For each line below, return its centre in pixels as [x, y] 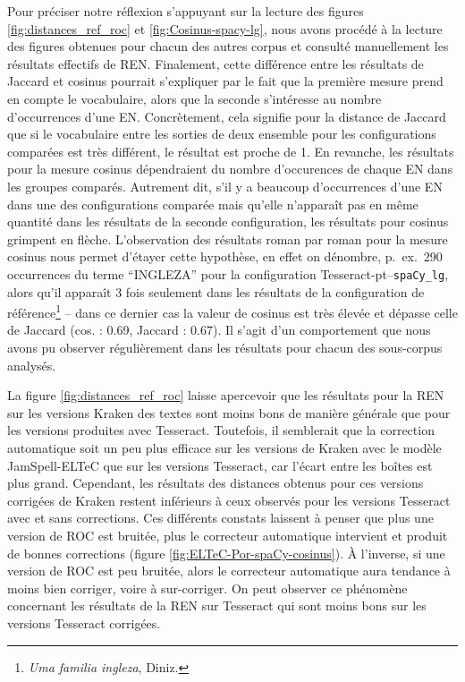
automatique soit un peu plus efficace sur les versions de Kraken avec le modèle [224, 447]
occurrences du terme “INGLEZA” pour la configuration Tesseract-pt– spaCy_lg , [228, 273]
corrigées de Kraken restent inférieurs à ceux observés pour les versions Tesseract [229, 500]
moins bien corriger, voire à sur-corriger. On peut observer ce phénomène [207, 588]
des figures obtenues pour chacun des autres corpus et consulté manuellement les [228, 46]
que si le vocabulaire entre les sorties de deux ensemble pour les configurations [222, 134]
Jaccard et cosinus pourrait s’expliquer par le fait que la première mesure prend [225, 81]
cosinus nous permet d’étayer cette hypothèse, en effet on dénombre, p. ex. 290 [225, 256]
